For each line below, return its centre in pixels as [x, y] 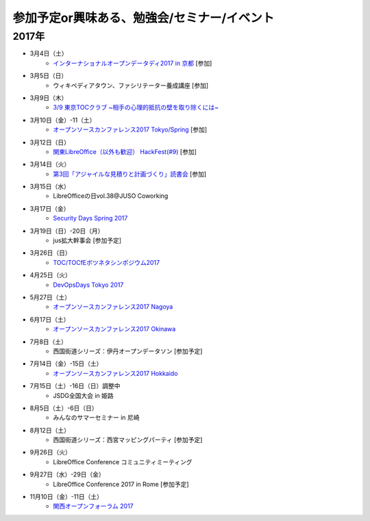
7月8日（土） [49, 342]
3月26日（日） [50, 253]
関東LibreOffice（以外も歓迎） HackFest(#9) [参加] [125, 151]
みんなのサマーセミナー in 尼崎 [96, 418]
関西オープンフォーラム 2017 [93, 506]
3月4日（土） [49, 53]
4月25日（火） [50, 275]
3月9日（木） [49, 98]
